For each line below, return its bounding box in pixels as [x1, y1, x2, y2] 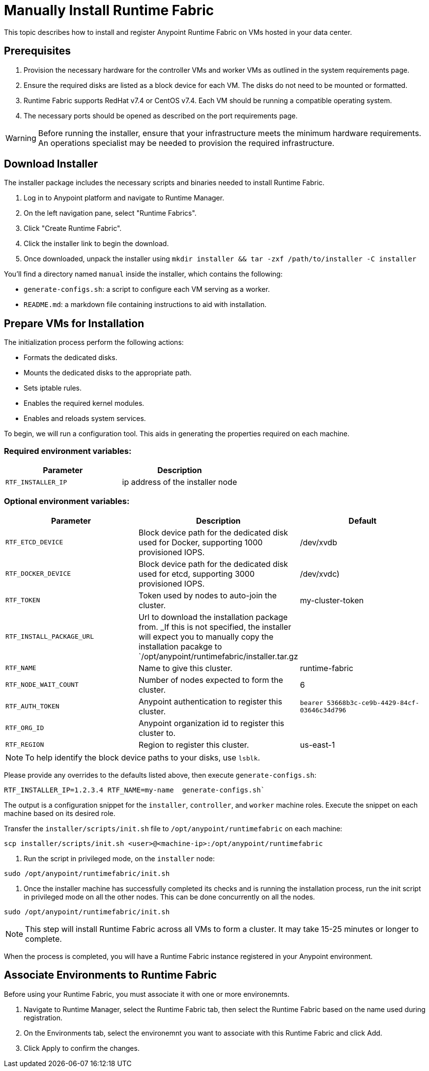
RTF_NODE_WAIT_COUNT [5, 681, 79, 689]
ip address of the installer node [122, 477, 237, 487]
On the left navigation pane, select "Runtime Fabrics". [24, 209, 197, 218]
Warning [5, 133, 36, 143]
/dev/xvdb [300, 537, 337, 547]
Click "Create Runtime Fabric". [24, 224, 122, 233]
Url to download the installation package [139, 612, 288, 622]
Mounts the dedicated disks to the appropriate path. [24, 368, 192, 377]
